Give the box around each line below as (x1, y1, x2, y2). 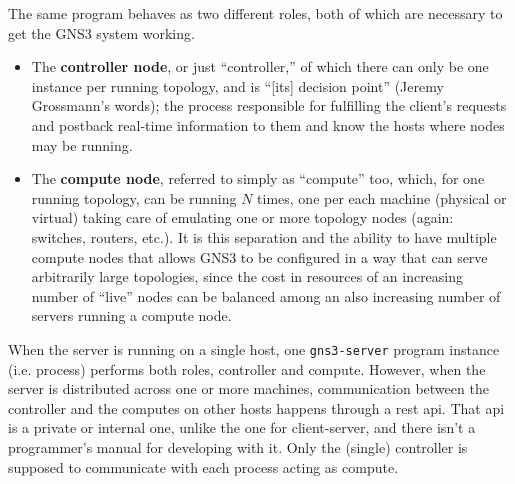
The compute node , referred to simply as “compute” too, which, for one (31, 168, 485, 189)
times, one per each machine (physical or (257, 187, 507, 208)
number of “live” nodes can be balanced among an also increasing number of (31, 285, 501, 306)
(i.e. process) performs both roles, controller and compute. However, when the (8, 358, 486, 379)
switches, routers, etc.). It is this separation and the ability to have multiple (31, 226, 497, 247)
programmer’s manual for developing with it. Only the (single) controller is (8, 436, 468, 457)
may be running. (31, 134, 133, 155)
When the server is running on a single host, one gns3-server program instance (8, 338, 500, 359)
